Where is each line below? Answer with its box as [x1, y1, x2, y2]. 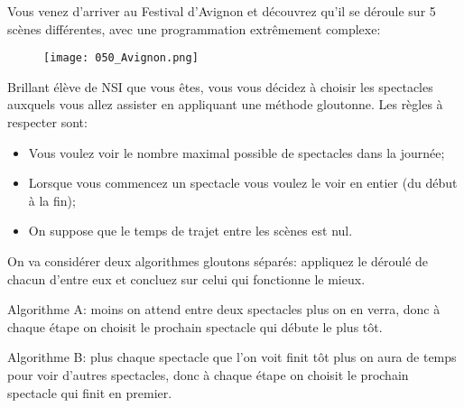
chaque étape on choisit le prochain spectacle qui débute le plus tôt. [7, 317, 383, 336]
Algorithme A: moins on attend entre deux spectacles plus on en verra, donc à [7, 300, 441, 319]
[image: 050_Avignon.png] [43, 51, 199, 65]
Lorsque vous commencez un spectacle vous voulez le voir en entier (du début [28, 173, 458, 192]
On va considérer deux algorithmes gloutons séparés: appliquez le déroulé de [7, 252, 429, 270]
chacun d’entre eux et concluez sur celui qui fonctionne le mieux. [7, 269, 366, 288]
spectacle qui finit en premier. [7, 383, 172, 402]
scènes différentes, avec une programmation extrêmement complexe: [7, 19, 381, 38]
